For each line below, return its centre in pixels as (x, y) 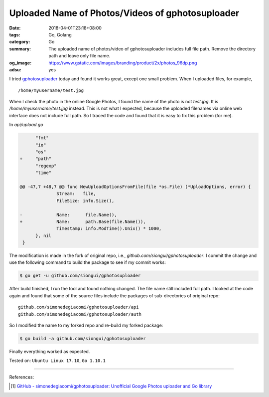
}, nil (44, 235)
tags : (15, 34)
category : (20, 42)
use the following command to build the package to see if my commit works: (88, 262)
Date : (15, 28)
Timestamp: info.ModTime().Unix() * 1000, (109, 229)
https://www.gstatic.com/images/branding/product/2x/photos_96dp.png (123, 63)
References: (22, 377)
